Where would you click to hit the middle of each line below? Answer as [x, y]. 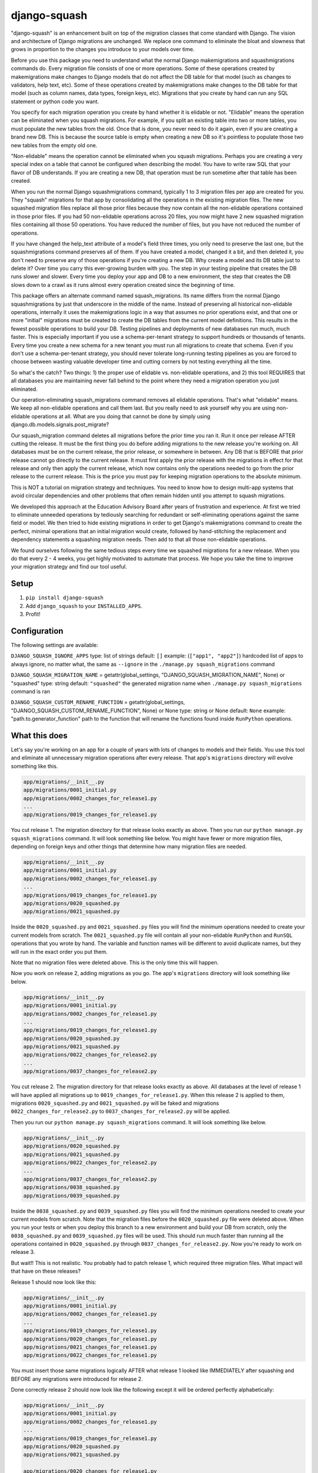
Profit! [33, 614]
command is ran [30, 691]
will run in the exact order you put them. [59, 952]
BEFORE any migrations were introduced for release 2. [77, 1379]
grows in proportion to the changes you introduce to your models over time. [103, 49]
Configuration [37, 631]
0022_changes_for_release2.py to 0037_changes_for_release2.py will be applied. [121, 1111]
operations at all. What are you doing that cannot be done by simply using [121, 416]
